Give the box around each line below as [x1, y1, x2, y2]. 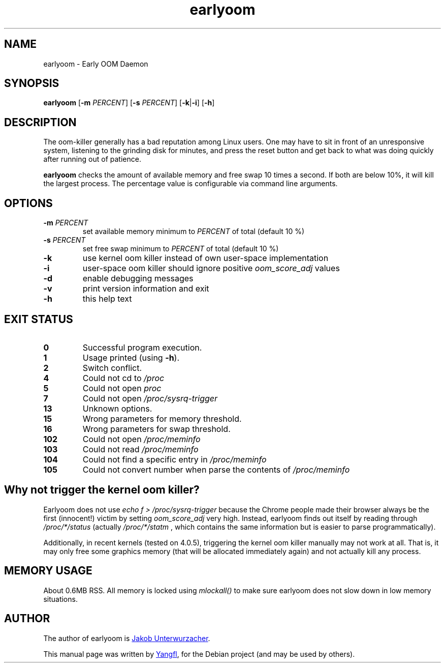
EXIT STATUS [4, 312, 73, 326]
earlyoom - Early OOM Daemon [43, 59, 148, 68]
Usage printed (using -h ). [82, 352, 180, 363]
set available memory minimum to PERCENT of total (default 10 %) [82, 227, 305, 236]
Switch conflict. [82, 362, 142, 373]
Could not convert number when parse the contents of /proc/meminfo [82, 464, 350, 475]
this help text [82, 294, 132, 304]
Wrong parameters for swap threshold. [82, 423, 231, 434]
